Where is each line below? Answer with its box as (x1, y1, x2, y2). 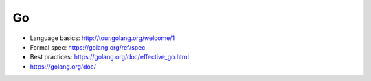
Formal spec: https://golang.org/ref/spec (30, 43, 146, 51)
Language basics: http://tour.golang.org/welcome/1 (30, 34, 175, 42)
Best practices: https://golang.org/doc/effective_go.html (30, 53, 189, 61)
